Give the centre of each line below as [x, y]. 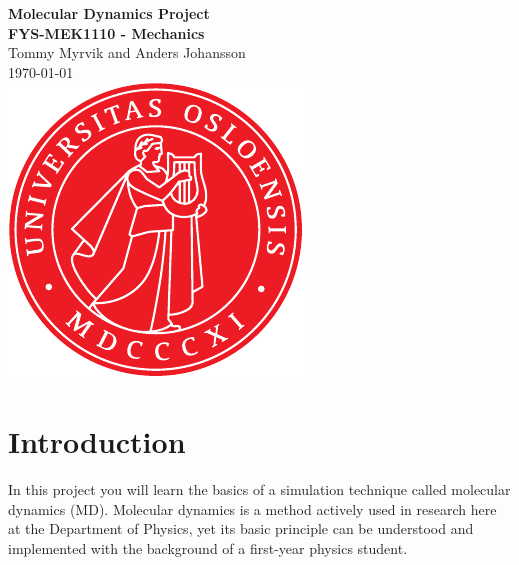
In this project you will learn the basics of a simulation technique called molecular [259, 489]
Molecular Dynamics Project [109, 13]
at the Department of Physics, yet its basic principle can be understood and [241, 528]
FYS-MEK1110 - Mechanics [106, 32]
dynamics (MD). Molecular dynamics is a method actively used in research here [252, 508]
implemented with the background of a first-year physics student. [208, 547]
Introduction [97, 441]
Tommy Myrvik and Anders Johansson [127, 52]
